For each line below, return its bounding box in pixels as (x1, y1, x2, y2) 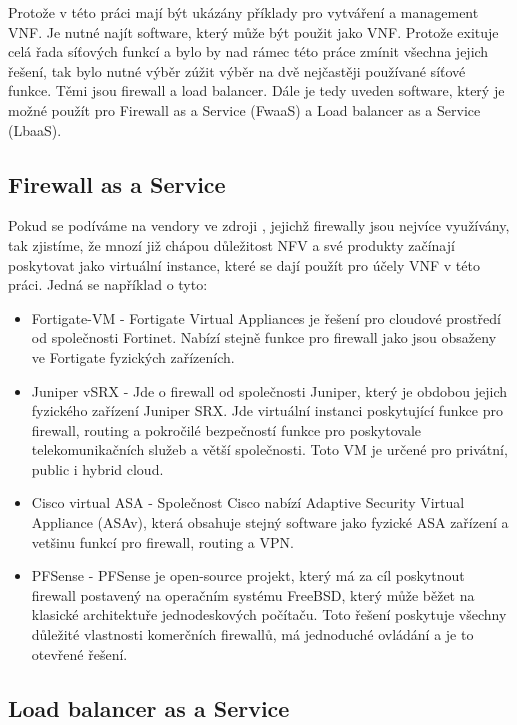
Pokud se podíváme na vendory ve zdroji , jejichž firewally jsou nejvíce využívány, (8, 215, 510, 236)
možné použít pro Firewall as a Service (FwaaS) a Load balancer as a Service (8, 99, 481, 120)
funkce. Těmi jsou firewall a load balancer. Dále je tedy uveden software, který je (8, 80, 505, 101)
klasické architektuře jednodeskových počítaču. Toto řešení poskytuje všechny (31, 604, 507, 625)
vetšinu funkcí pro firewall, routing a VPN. (31, 531, 294, 552)
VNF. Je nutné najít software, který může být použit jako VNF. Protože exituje (8, 21, 499, 42)
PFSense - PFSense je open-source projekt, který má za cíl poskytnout (31, 565, 465, 586)
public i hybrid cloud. (31, 458, 164, 479)
